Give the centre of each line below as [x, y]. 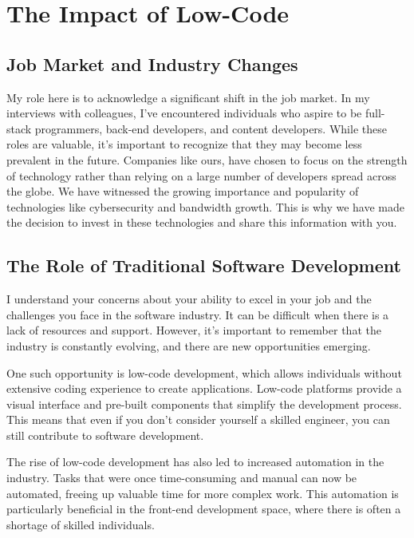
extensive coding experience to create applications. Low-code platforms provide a [204, 388]
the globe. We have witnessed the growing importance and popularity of [183, 191]
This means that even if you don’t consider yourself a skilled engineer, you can [198, 419]
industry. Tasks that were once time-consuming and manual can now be [182, 478]
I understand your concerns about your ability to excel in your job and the [189, 299]
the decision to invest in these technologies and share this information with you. [202, 222]
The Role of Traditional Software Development [204, 265]
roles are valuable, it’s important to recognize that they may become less [184, 144]
